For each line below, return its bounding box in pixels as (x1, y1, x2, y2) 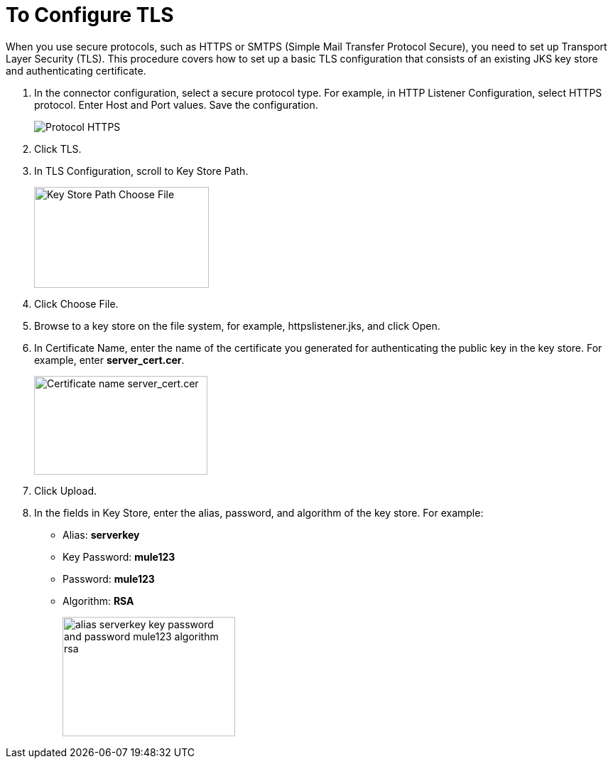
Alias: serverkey (63, 528, 140, 541)
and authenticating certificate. (6, 64, 146, 77)
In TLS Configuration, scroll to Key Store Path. (34, 164, 249, 177)
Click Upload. (34, 484, 97, 497)
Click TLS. (34, 142, 82, 155)
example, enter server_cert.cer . (34, 353, 185, 366)
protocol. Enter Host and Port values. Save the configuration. (34, 98, 318, 111)
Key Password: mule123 (63, 550, 175, 563)
